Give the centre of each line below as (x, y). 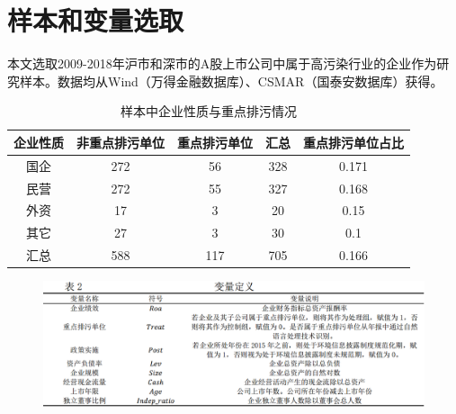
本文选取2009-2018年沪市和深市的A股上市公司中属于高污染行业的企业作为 (222, 63)
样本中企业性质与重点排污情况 (209, 111)
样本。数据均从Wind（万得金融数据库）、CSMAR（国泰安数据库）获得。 (231, 81)
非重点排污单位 (121, 142)
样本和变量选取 (96, 20)
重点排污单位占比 (353, 142)
